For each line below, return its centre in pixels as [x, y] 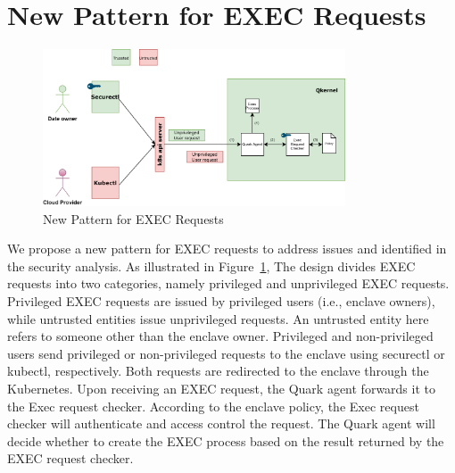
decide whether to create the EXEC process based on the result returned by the [226, 440]
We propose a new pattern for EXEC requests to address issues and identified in [227, 249]
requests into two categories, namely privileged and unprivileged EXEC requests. [228, 283]
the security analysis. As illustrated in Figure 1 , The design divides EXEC [211, 266]
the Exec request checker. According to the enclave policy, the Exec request [213, 406]
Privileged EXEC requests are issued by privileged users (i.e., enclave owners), [221, 300]
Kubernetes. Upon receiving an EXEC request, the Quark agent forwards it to [221, 388]
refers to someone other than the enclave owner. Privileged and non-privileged [220, 336]
